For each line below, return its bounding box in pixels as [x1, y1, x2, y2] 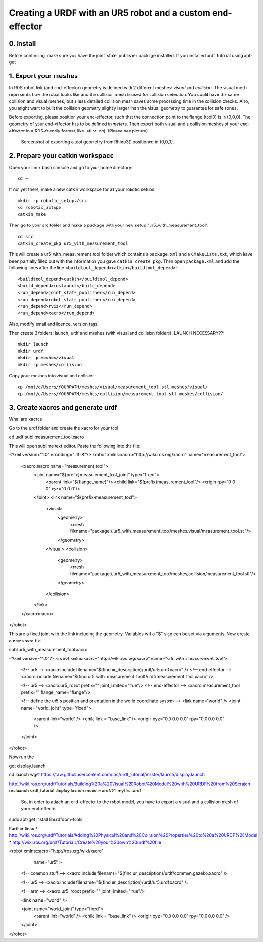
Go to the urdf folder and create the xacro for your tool [9, 425, 119, 431]
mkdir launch [18, 341, 49, 347]
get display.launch [9, 763, 46, 769]
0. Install [9, 39, 36, 48]
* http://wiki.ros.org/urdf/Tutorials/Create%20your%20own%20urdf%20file [9, 839, 162, 845]
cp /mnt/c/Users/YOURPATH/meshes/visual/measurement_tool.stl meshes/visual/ [18, 384, 208, 390]
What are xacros [9, 416, 42, 422]
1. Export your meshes [9, 72, 78, 80]
